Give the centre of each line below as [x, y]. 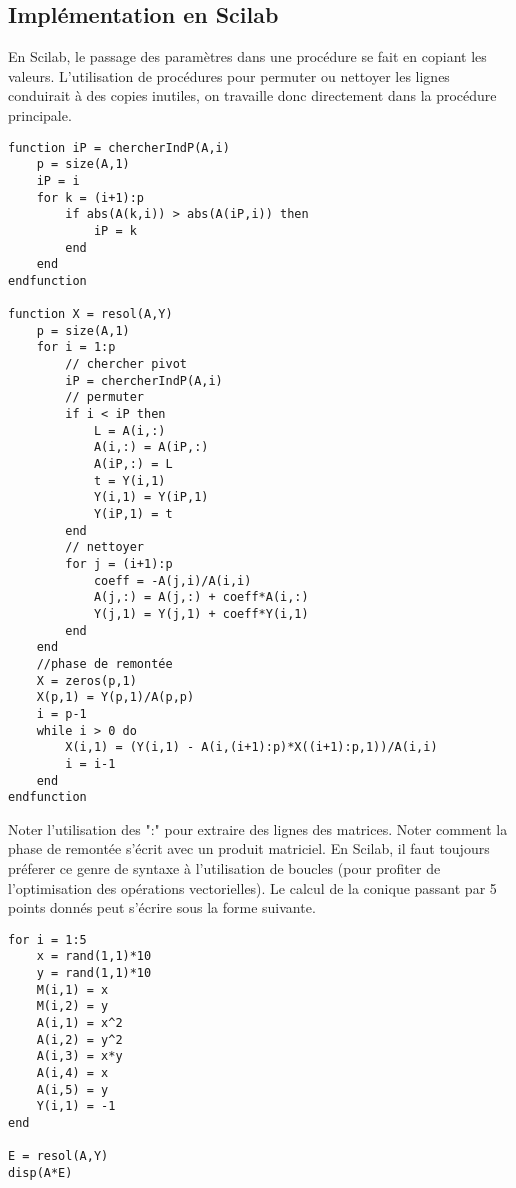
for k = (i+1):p [90, 197]
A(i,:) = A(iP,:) [151, 447]
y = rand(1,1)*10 [94, 973]
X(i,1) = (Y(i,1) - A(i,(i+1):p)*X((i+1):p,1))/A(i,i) [251, 747]
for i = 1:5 [47, 939]
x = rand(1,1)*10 [94, 956]
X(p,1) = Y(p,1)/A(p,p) [115, 697]
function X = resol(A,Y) [90, 314]
